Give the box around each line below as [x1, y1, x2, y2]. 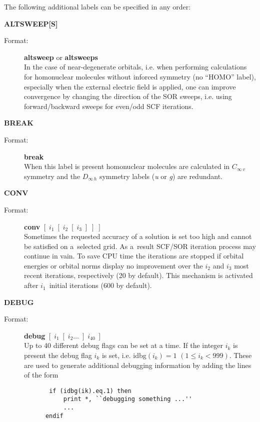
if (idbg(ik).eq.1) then [49, 387, 131, 394]
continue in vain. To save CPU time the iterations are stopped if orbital [24, 250, 244, 261]
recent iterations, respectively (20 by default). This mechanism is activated [24, 270, 253, 280]
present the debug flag [24, 350, 92, 360]
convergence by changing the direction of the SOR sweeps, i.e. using [24, 91, 232, 101]
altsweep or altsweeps [24, 51, 98, 62]
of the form [24, 369, 58, 380]
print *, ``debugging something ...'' [63, 395, 192, 403]
